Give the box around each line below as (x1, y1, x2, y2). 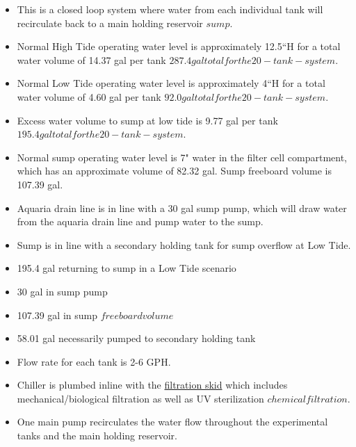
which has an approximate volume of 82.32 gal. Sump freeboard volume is (17, 163, 332, 178)
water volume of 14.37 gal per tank (17, 52, 166, 67)
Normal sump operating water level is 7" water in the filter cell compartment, (17, 149, 347, 164)
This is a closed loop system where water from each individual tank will (17, 2, 323, 16)
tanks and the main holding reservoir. (17, 428, 177, 443)
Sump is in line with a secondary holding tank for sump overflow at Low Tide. (17, 237, 351, 252)
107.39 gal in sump (17, 307, 97, 322)
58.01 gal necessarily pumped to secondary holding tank (17, 331, 256, 346)
